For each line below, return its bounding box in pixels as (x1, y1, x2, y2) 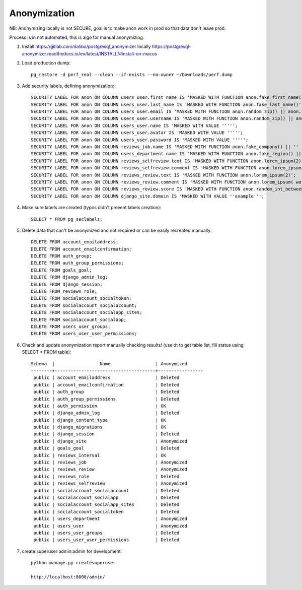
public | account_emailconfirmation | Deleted (33, 382, 180, 387)
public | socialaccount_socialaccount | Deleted (33, 488, 180, 493)
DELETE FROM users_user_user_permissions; (31, 331, 137, 337)
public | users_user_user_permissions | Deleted (33, 537, 180, 543)
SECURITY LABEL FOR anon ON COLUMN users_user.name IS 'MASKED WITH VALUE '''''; (31, 122, 238, 128)
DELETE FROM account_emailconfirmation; (31, 246, 132, 252)
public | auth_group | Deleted (33, 389, 180, 395)
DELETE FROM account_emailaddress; (31, 239, 119, 245)
